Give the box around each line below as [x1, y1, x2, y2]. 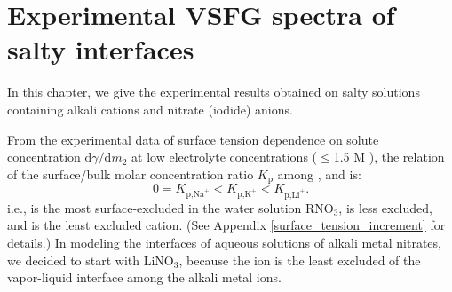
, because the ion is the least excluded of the [178, 250, 421, 269]
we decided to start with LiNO [7, 250, 174, 269]
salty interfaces [7, 31, 194, 67]
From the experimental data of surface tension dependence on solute [7, 130, 379, 148]
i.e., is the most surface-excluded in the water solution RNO [7, 198, 334, 217]
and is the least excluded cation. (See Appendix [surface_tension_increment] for [7, 216, 446, 234]
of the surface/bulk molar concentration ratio [7, 164, 254, 183]
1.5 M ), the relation [333, 147, 445, 166]
